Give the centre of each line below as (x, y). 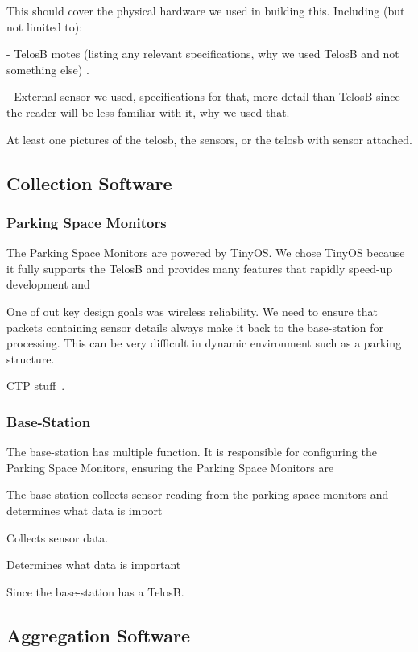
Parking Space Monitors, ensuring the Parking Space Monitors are (170, 467)
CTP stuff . (36, 386)
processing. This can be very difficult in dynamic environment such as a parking (204, 343)
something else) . (48, 69)
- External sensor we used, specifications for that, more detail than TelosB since (203, 96)
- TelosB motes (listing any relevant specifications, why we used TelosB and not (203, 54)
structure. (31, 358)
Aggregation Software (98, 635)
